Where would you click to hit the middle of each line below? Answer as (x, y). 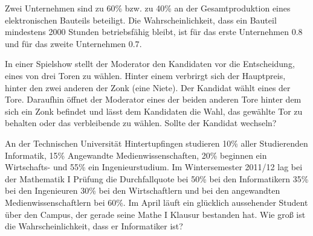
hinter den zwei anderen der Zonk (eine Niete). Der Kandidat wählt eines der (148, 87)
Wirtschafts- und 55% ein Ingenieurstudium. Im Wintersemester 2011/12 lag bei (154, 167)
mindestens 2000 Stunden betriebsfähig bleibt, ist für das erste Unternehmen (147, 32)
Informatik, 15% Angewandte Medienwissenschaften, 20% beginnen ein (136, 155)
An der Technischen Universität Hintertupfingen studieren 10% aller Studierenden (156, 143)
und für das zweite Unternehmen (66, 43)
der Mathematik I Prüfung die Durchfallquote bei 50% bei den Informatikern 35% (157, 178)
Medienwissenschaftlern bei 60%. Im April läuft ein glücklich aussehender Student (156, 202)
